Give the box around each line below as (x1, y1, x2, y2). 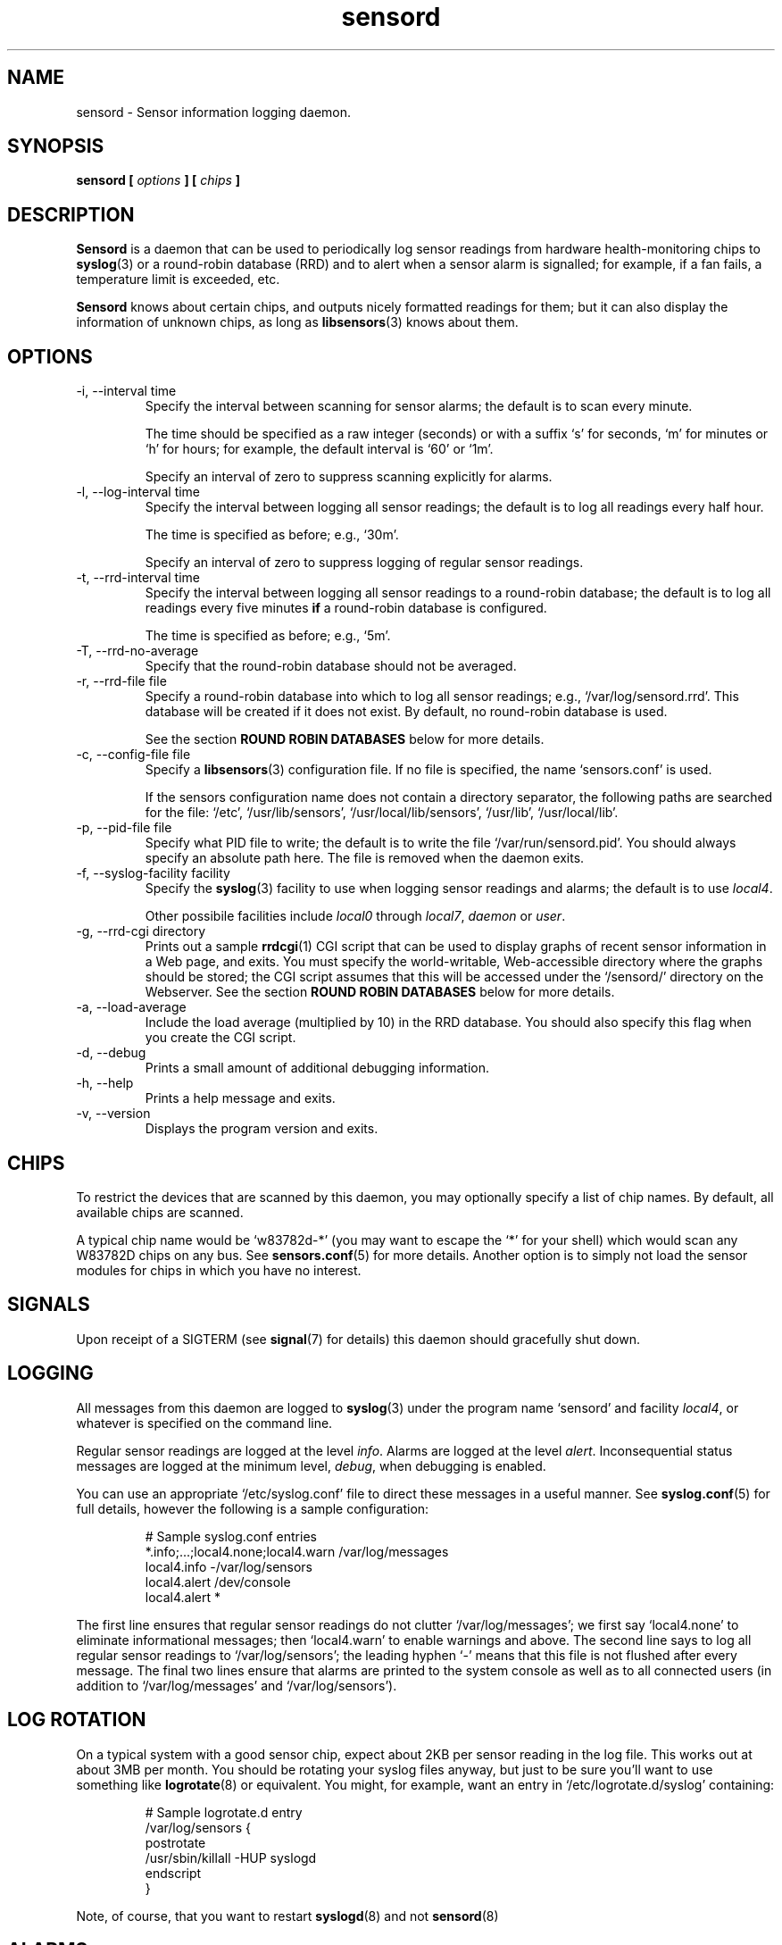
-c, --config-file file (76, 747, 191, 763)
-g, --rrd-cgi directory (76, 923, 206, 939)
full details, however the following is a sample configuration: (76, 1500, 429, 1516)
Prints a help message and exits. (145, 1090, 336, 1106)
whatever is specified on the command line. (76, 1415, 333, 1431)
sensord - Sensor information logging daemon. (76, 104, 352, 120)
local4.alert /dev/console (145, 1574, 291, 1590)
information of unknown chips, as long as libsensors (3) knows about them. (76, 314, 519, 330)
